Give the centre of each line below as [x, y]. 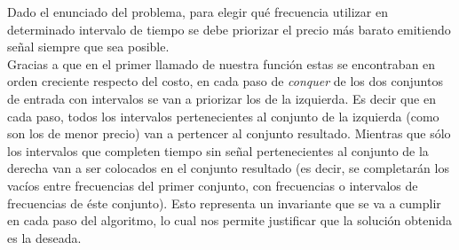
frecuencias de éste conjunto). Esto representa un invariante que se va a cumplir [224, 203]
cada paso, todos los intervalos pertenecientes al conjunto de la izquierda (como [223, 116]
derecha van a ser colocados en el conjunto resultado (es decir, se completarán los [228, 168]
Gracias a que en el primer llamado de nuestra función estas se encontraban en [222, 63]
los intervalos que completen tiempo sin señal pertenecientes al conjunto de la [218, 150]
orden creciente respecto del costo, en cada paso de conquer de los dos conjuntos [225, 81]
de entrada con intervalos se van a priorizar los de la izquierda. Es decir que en [222, 98]
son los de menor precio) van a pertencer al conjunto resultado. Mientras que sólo [229, 133]
